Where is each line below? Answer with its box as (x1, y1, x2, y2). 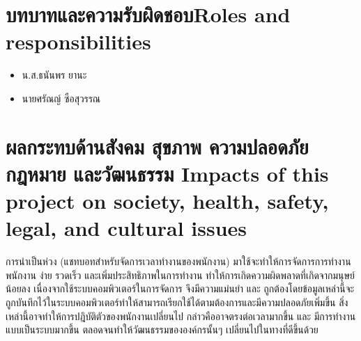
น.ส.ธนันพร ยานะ (22, 68, 87, 82)
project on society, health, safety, (6, 187, 329, 215)
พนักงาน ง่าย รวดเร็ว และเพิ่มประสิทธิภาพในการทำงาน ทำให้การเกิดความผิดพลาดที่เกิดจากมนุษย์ (6, 267, 355, 282)
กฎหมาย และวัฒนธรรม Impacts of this (6, 159, 329, 187)
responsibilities (6, 27, 151, 56)
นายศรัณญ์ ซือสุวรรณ (22, 90, 101, 105)
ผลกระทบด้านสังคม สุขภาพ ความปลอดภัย (6, 132, 309, 160)
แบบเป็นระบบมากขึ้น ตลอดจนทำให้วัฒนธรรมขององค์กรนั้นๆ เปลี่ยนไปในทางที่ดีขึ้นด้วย (6, 322, 318, 337)
